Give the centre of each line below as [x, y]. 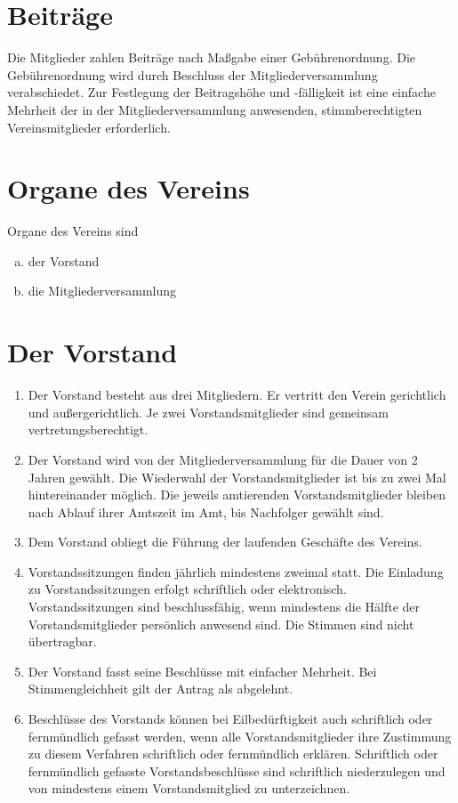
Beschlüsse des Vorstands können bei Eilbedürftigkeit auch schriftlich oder [230, 719]
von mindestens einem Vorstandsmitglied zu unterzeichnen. [189, 788]
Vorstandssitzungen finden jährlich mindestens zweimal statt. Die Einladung [236, 571]
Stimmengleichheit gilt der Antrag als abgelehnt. [161, 689]
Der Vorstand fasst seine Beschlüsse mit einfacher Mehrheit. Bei [202, 671]
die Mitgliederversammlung [102, 291]
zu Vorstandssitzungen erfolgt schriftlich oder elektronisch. [187, 589]
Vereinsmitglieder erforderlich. [89, 127]
